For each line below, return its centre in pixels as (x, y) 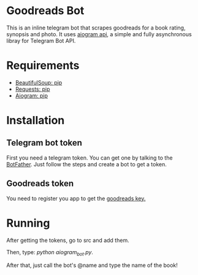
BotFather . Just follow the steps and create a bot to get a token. (87, 164)
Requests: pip (32, 89)
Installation (36, 121)
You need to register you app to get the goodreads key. (76, 198)
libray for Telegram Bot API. (41, 41)
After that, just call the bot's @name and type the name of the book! (92, 265)
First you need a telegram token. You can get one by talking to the (89, 158)
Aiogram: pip (31, 95)
